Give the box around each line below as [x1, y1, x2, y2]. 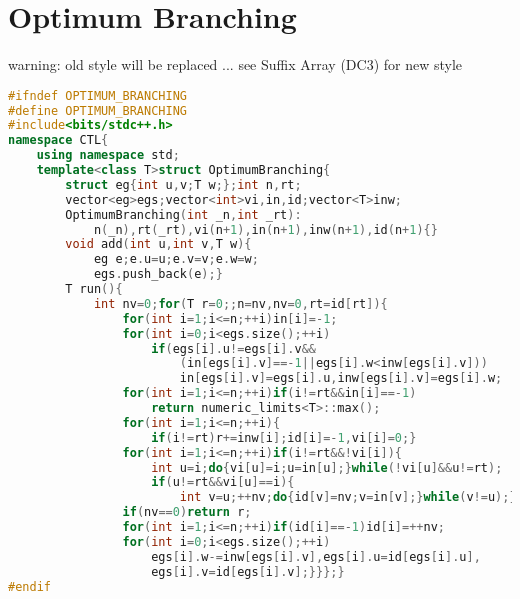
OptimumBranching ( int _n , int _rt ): [65, 207, 302, 222]
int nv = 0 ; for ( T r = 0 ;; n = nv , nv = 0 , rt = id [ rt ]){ [93, 296, 388, 311]
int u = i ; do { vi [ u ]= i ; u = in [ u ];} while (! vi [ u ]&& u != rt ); [151, 460, 503, 475]
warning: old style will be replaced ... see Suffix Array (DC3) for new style [8, 54, 463, 75]
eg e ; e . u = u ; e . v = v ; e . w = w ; [93, 252, 259, 267]
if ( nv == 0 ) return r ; [122, 505, 252, 520]
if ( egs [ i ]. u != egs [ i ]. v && [151, 341, 316, 356]
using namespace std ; [36, 148, 180, 163]
